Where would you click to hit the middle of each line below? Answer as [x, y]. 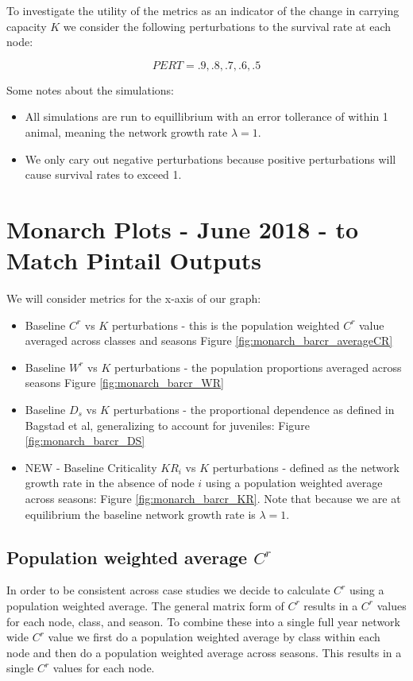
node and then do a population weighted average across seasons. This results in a [204, 652]
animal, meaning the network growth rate [126, 132]
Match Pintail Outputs [134, 260]
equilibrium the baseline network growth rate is [140, 514]
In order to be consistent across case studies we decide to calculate [168, 590]
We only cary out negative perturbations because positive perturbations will [210, 159]
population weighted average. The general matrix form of [145, 605]
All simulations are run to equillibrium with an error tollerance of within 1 [206, 116]
